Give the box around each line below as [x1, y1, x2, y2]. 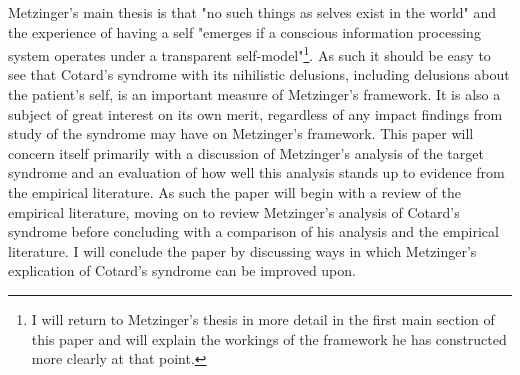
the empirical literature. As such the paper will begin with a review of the [8, 182, 462, 202]
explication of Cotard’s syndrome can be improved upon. [8, 260, 356, 281]
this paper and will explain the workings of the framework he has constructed [31, 328, 507, 349]
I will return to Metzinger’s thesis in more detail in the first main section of [31, 308, 495, 329]
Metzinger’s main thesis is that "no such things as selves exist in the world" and [8, 2, 497, 22]
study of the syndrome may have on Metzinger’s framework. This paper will [8, 123, 474, 144]
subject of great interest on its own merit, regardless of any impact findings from [8, 103, 503, 124]
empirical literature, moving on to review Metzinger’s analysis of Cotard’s [8, 201, 460, 222]
